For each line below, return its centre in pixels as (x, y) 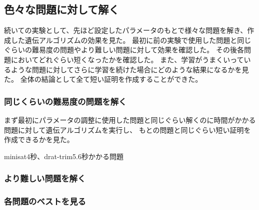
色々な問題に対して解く (62, 9)
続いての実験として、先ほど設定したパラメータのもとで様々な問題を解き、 (126, 30)
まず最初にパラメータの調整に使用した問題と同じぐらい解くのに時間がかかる (130, 119)
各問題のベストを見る (45, 201)
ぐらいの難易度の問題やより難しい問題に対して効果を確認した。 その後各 (124, 50)
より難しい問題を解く (45, 178)
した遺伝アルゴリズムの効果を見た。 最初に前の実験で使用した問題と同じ (131, 40)
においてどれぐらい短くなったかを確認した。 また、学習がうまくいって (127, 59)
